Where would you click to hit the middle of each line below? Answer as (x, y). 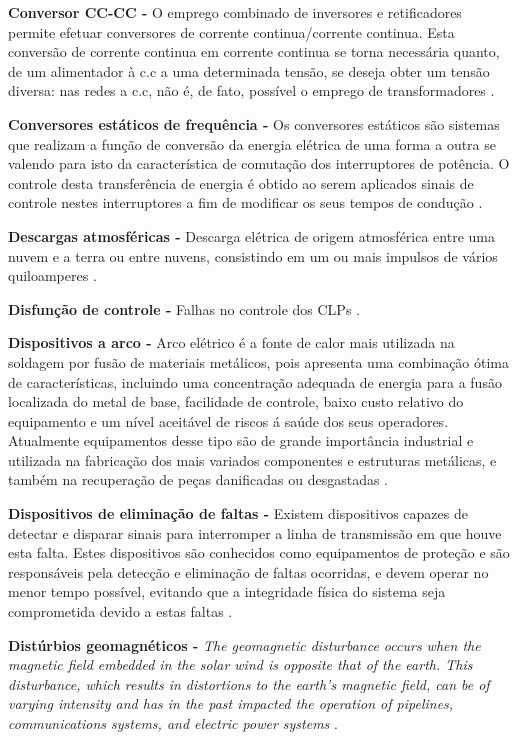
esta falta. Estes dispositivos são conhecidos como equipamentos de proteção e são (259, 552)
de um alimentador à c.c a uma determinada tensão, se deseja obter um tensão (249, 70)
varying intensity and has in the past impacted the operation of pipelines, (231, 703)
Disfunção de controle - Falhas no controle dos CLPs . (184, 308)
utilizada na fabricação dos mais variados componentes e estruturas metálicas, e (252, 459)
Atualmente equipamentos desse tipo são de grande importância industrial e (241, 440)
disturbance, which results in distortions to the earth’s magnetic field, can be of (249, 683)
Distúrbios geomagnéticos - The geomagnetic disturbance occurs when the (244, 644)
